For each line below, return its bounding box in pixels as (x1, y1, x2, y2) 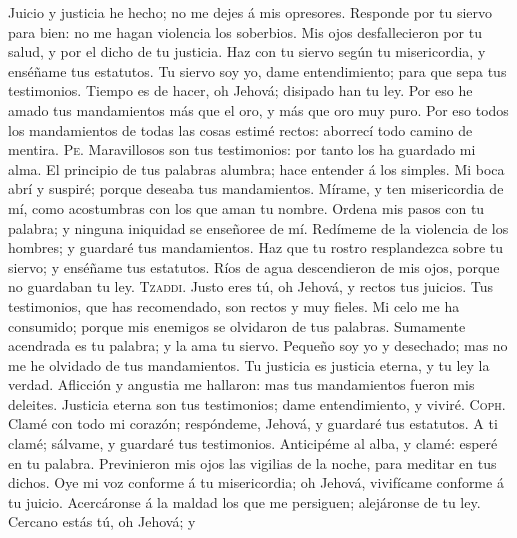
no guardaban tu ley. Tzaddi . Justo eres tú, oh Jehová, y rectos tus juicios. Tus (8, 276, 493, 297)
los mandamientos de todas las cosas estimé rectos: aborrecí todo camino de (8, 119, 473, 140)
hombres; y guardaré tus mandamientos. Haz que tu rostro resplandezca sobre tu (8, 237, 503, 258)
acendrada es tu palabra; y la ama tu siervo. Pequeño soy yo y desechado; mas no (8, 335, 508, 356)
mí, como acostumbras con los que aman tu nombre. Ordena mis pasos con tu (8, 197, 485, 218)
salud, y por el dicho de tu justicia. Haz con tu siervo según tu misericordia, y (8, 41, 486, 62)
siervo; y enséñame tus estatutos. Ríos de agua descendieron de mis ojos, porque (8, 256, 500, 277)
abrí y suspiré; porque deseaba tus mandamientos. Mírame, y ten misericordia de (8, 178, 504, 199)
